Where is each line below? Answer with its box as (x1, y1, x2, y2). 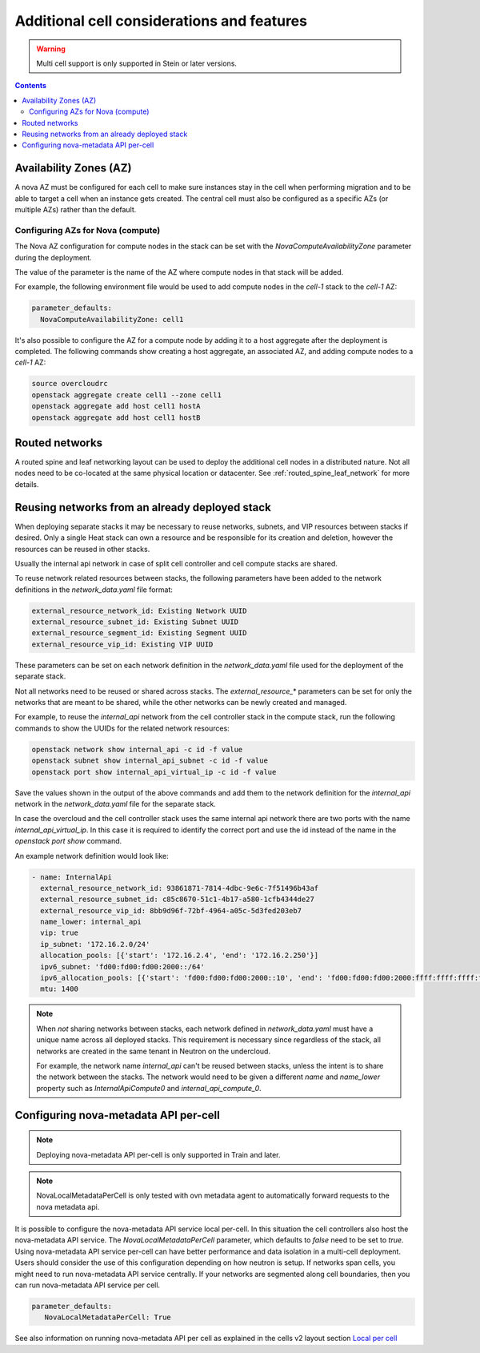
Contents (14, 81, 47, 91)
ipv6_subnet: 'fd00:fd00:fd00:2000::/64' (40, 962, 206, 971)
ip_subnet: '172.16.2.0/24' (40, 940, 150, 948)
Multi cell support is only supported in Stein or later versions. (36, 58, 238, 68)
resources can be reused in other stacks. (14, 544, 150, 554)
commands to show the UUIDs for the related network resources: (14, 723, 230, 733)
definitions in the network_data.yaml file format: (14, 585, 174, 594)
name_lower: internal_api (40, 917, 142, 927)
